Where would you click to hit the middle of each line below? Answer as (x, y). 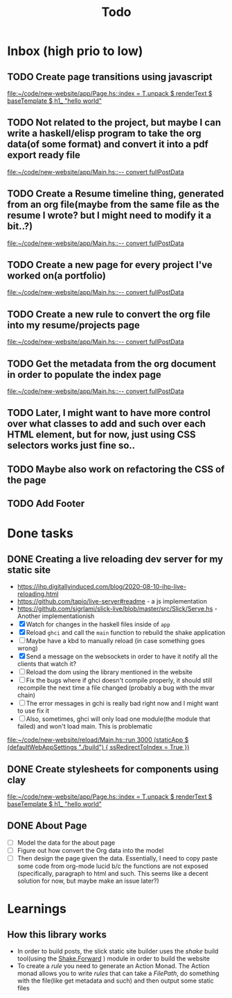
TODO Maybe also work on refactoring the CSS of (116, 469)
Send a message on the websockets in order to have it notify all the (122, 656)
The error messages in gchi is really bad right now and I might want (122, 704)
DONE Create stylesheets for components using (113, 769)
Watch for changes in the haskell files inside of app (98, 624)
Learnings (37, 909)
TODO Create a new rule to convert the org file (109, 314)
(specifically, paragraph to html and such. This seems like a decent (113, 874)
